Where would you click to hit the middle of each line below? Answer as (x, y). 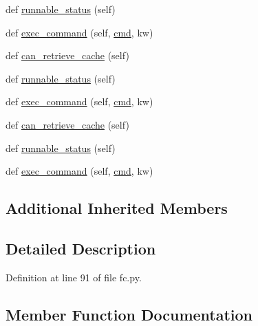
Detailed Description (81, 248)
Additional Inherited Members (117, 208)
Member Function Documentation (129, 314)
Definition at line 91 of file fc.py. (74, 277)
